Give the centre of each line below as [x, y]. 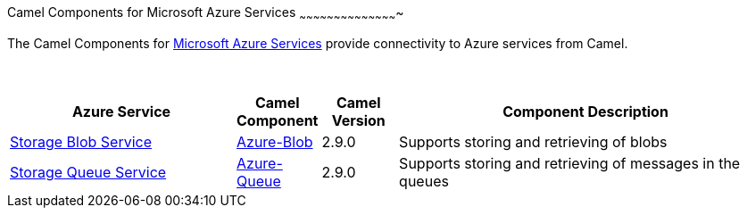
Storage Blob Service [81, 141]
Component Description [585, 111]
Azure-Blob [275, 141]
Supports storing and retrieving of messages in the [570, 163]
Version [358, 120]
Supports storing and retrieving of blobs [533, 141]
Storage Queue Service [88, 172]
